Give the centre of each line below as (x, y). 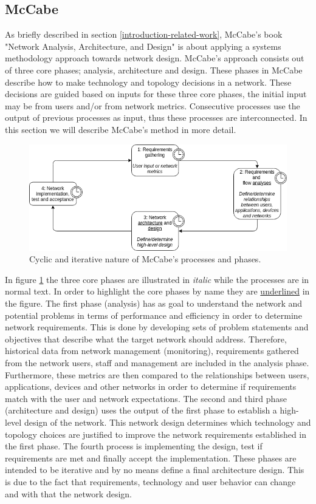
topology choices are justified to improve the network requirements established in (156, 434)
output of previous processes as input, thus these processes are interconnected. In (156, 117)
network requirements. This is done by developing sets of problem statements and (157, 327)
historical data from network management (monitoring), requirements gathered (152, 351)
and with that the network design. (68, 493)
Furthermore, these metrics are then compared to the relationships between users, (157, 374)
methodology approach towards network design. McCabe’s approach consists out (155, 58)
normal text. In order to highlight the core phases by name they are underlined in (157, 291)
